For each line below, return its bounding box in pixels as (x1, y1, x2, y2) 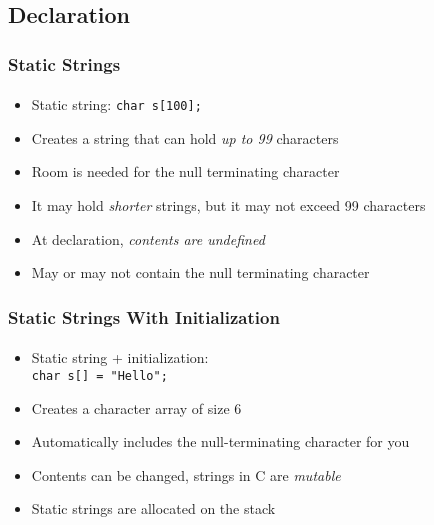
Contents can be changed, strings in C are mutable (31, 464, 341, 485)
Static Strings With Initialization (8, 304, 280, 329)
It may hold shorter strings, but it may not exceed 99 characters (31, 195, 426, 216)
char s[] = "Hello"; (31, 368, 168, 383)
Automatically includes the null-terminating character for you (31, 431, 410, 452)
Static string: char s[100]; (31, 94, 202, 115)
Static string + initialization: (31, 347, 209, 368)
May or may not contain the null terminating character (31, 262, 370, 283)
